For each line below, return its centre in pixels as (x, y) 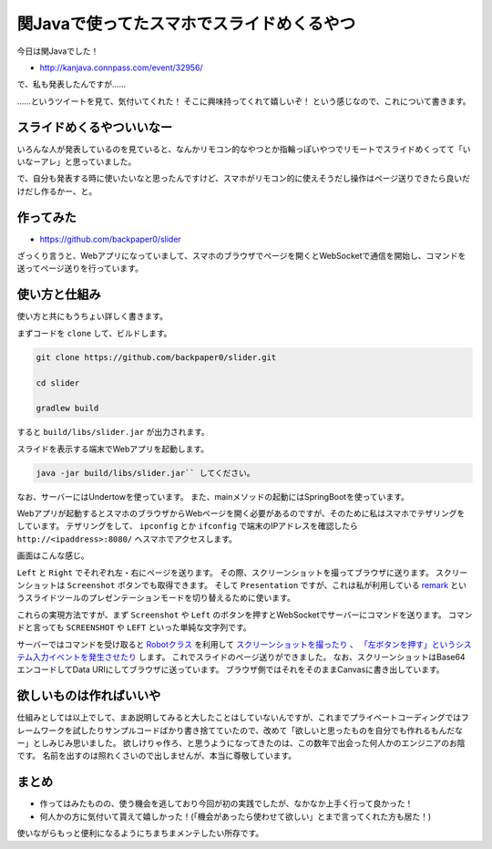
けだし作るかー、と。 (57, 191)
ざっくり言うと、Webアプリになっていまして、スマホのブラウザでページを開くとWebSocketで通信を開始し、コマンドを (241, 256)
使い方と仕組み (59, 295)
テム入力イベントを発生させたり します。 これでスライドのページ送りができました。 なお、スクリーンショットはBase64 (241, 657)
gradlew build (67, 409)
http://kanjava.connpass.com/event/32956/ (122, 67)
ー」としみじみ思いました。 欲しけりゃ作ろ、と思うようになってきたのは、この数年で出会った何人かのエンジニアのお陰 (241, 743)
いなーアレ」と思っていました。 (77, 162)
